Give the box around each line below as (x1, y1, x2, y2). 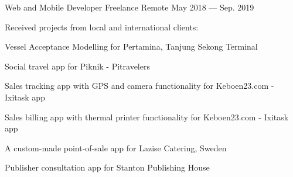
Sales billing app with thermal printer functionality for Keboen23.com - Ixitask (5, 110, 289, 123)
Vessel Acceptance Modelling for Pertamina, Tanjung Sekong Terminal (5, 40, 258, 53)
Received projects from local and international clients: (5, 20, 199, 33)
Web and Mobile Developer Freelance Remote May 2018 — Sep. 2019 (5, 1, 254, 13)
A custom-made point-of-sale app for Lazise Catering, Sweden (5, 141, 227, 154)
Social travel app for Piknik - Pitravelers (5, 60, 150, 72)
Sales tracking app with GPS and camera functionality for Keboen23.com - (5, 79, 274, 92)
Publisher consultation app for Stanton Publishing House (5, 161, 210, 173)
